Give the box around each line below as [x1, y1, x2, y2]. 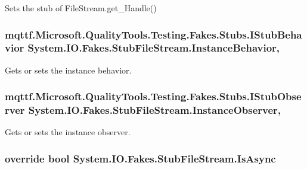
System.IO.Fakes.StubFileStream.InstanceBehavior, [27, 40, 280, 55]
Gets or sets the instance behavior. [5, 63, 132, 76]
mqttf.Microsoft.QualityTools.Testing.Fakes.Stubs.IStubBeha [5, 27, 302, 42]
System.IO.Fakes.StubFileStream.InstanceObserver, [28, 103, 281, 117]
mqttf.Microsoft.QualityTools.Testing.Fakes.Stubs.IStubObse [5, 89, 302, 104]
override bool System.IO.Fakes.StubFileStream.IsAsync [5, 151, 276, 165]
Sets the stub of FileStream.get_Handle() [5, 2, 157, 14]
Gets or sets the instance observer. [5, 126, 131, 138]
